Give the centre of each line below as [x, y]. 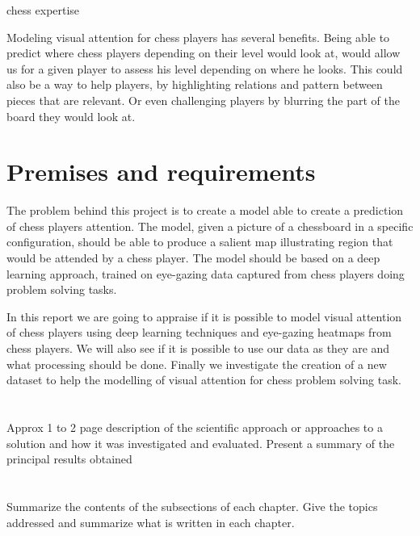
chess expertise [43, 10]
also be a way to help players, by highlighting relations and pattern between [195, 84]
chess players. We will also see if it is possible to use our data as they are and [198, 348]
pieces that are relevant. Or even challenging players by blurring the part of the [203, 100]
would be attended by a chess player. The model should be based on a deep [193, 258]
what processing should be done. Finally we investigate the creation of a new [197, 364]
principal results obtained [69, 459]
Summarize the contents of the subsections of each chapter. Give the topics [192, 506]
